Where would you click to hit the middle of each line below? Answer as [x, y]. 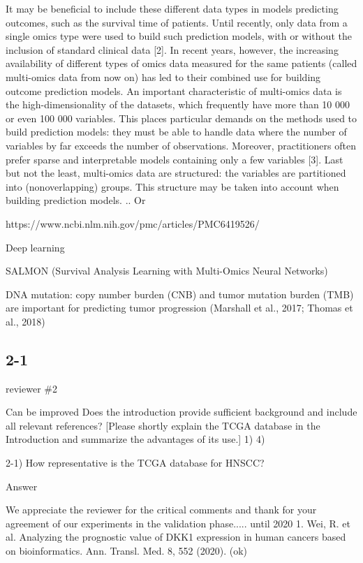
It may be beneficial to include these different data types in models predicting [172, 8]
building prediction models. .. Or [76, 200]
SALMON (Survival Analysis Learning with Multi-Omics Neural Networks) [167, 271]
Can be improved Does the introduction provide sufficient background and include [181, 412]
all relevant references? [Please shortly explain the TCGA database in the [163, 425]
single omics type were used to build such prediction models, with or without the [179, 36]
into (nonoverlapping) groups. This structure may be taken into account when [172, 186]
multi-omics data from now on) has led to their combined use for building [163, 76]
